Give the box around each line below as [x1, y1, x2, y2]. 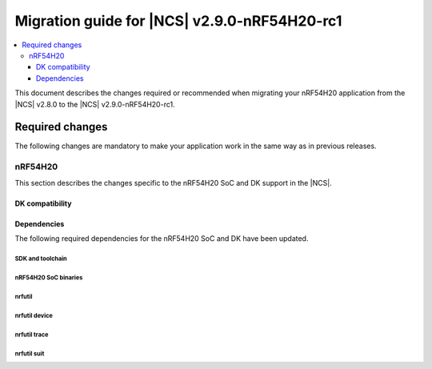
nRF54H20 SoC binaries [14, 273, 83, 282]
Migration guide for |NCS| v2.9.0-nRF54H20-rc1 [14, 12, 342, 30]
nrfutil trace [14, 331, 49, 339]
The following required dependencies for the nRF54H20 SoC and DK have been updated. [14, 233, 309, 243]
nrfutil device [14, 311, 54, 319]
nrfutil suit [14, 349, 45, 358]
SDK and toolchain [14, 255, 67, 263]
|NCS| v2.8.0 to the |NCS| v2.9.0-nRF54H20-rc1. [14, 99, 175, 109]
